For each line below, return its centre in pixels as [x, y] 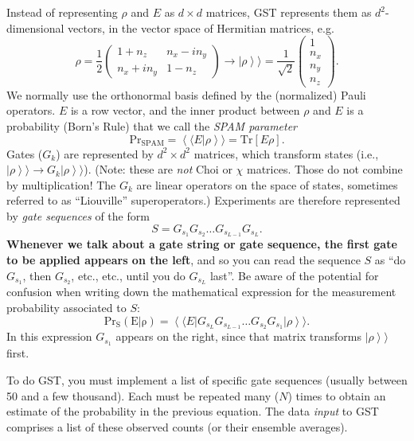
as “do [390, 259]
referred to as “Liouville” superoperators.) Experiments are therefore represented [203, 200]
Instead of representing [62, 12]
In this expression [49, 336]
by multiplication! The [61, 184]
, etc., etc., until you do [128, 275]
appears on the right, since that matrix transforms [238, 336]
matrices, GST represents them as [289, 12]
